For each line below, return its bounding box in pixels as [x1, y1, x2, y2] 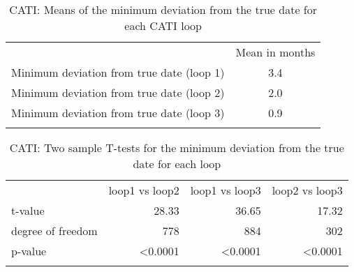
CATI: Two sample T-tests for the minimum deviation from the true [9, 139, 344, 156]
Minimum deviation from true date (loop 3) [11, 105, 225, 121]
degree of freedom [11, 222, 98, 239]
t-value [11, 202, 45, 218]
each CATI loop [124, 17, 202, 33]
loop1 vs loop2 [108, 182, 179, 198]
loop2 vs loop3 [272, 182, 343, 198]
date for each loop [133, 156, 221, 172]
